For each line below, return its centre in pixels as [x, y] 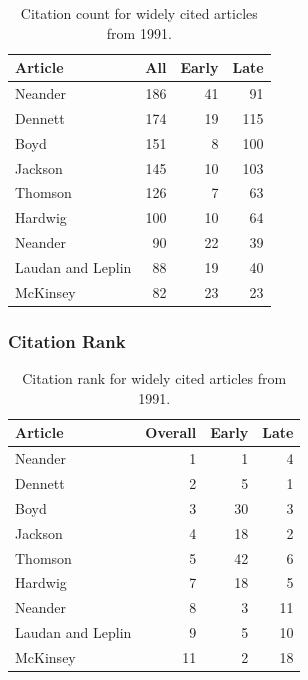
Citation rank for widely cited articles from [154, 378]
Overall [171, 432]
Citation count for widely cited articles [139, 13]
